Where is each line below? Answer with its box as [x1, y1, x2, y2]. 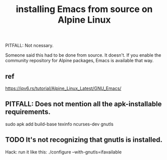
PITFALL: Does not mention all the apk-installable [5, 100, 162, 108]
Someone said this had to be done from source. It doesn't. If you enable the [5, 52, 161, 58]
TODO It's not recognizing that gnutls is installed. [5, 135, 163, 144]
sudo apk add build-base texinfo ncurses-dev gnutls [5, 121, 114, 127]
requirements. [5, 108, 51, 116]
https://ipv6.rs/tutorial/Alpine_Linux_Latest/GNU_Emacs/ [5, 85, 122, 91]
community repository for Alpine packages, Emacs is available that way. [5, 58, 154, 64]
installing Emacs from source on [16, 4, 153, 15]
